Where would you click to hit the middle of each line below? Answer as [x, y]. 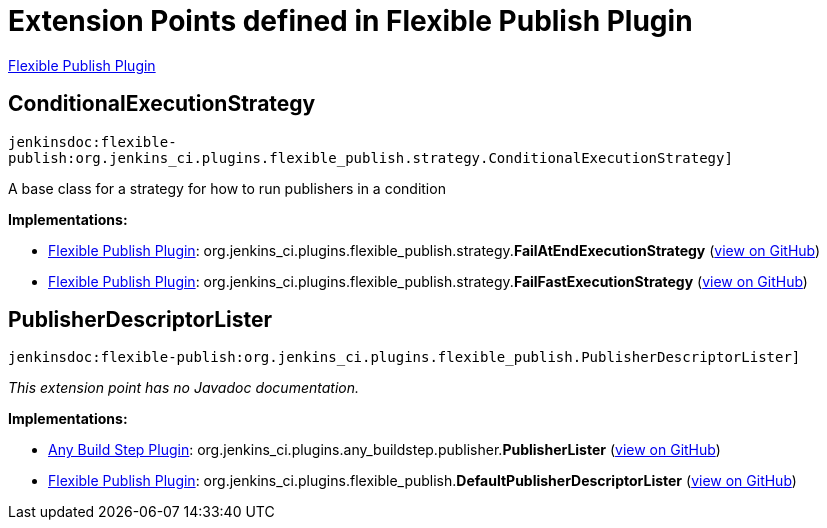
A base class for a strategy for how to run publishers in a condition [227, 188]
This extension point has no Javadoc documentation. [184, 388]
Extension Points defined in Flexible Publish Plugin [350, 21]
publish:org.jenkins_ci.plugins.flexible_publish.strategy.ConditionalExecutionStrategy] [370, 157]
